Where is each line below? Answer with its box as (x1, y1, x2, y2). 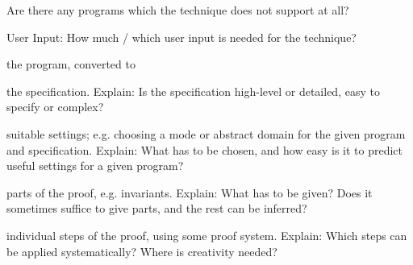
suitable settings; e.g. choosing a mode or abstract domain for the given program (6, 125, 406, 142)
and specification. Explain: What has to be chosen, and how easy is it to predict (6, 141, 403, 158)
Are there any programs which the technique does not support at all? (6, 2, 349, 18)
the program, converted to (6, 56, 136, 72)
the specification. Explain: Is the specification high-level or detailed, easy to (6, 82, 380, 99)
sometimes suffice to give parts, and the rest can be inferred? (6, 200, 307, 217)
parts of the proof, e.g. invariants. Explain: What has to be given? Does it (6, 184, 373, 201)
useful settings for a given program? (6, 157, 184, 174)
